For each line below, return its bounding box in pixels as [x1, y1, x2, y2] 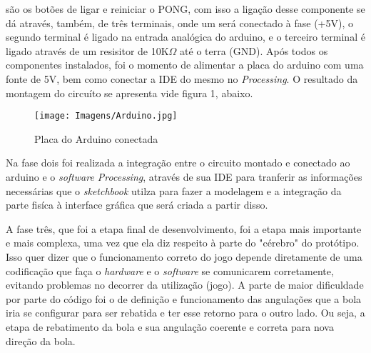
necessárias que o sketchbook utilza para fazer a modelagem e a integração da [6, 183, 342, 198]
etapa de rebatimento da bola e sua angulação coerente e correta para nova [6, 319, 334, 334]
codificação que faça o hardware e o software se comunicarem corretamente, [6, 263, 334, 278]
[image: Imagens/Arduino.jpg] [34, 111, 178, 121]
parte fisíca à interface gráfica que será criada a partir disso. [6, 197, 268, 212]
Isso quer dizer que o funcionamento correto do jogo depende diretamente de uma [6, 249, 362, 264]
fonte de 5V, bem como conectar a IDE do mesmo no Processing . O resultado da [6, 71, 358, 86]
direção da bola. [6, 333, 76, 348]
